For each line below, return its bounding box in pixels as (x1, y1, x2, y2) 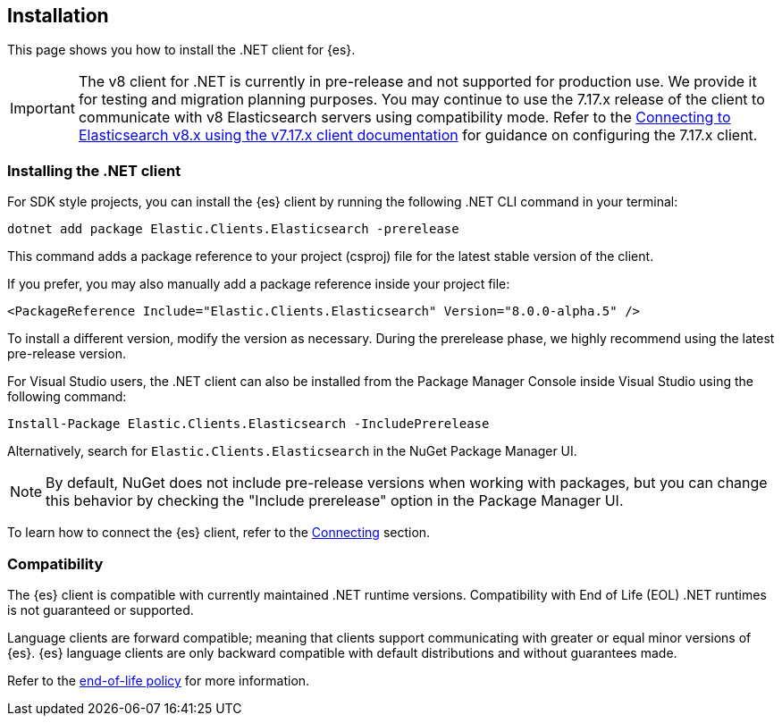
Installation (7, 4, 109, 27)
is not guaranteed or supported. (7, 601, 194, 618)
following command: (7, 389, 127, 405)
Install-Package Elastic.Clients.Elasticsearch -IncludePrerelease (7, 416, 490, 432)
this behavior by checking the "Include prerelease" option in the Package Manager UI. (46, 492, 624, 510)
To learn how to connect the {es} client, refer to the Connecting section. (7, 525, 431, 541)
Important (10, 99, 75, 118)
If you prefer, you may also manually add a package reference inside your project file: (7, 276, 510, 292)
